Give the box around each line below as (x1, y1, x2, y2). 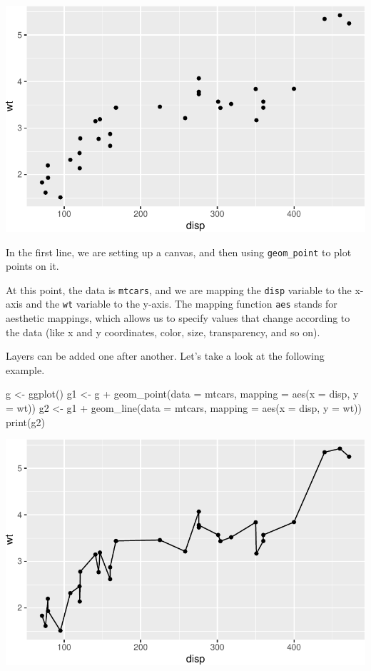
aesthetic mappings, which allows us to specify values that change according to (6, 311, 350, 326)
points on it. (6, 258, 59, 273)
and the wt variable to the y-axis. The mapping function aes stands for (26, 296, 337, 311)
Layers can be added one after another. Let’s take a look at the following (6, 348, 325, 363)
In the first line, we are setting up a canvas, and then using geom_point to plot (6, 244, 352, 259)
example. (6, 362, 45, 377)
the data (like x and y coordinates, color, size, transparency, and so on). (6, 324, 320, 339)
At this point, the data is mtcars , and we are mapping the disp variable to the (6, 282, 352, 297)
